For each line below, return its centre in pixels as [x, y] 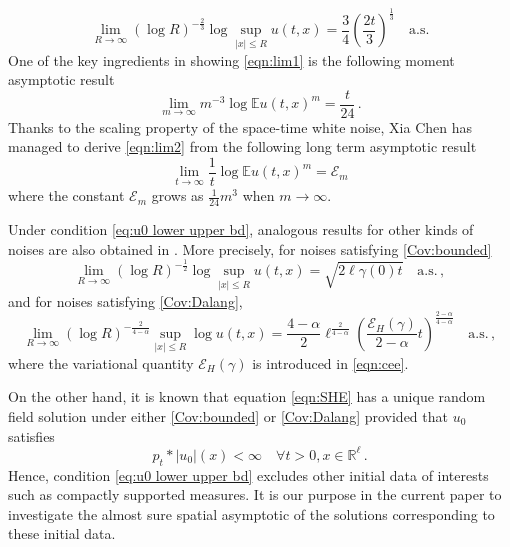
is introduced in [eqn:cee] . [330, 362]
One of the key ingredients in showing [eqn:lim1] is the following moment [231, 59]
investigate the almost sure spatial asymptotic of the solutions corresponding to [251, 513]
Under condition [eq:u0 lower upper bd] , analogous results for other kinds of [241, 228]
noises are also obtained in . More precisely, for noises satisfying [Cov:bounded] [250, 248]
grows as [177, 195]
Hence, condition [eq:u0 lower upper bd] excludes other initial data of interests [248, 474]
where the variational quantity [101, 362]
